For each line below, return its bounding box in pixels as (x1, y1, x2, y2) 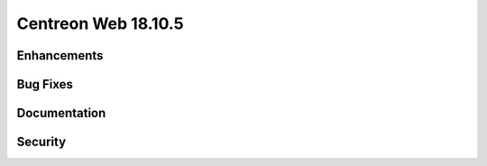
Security (16, 134, 67, 150)
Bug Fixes (16, 77, 74, 92)
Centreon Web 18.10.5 (16, 14, 184, 33)
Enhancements (16, 48, 104, 63)
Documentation (16, 106, 106, 121)
